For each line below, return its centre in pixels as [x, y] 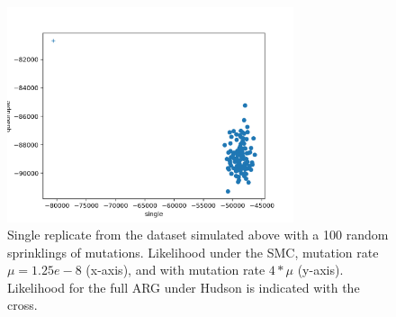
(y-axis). [320, 270]
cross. [22, 305]
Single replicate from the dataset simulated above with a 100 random [198, 235]
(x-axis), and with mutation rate [175, 270]
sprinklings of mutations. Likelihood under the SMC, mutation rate [193, 252]
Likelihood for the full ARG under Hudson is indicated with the [184, 287]
